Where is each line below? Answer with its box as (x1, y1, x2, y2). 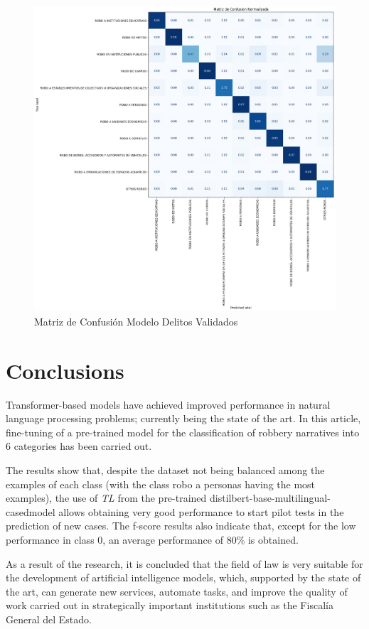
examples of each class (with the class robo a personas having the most (6, 476, 316, 491)
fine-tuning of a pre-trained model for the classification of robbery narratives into (6, 424, 360, 439)
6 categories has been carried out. (6, 439, 152, 453)
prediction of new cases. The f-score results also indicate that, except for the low (6, 518, 356, 533)
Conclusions (6, 355, 124, 385)
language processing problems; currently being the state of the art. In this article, (6, 411, 361, 426)
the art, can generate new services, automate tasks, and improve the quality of (6, 584, 348, 598)
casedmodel (6, 504, 55, 519)
